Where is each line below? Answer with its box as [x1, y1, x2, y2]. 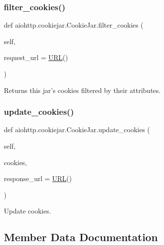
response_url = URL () [4, 173, 72, 184]
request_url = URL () [4, 52, 68, 62]
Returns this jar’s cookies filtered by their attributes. [4, 85, 161, 95]
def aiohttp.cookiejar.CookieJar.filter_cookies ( [4, 20, 144, 30]
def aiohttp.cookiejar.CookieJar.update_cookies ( [4, 124, 150, 135]
